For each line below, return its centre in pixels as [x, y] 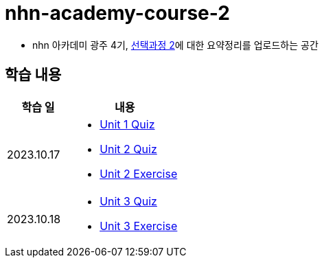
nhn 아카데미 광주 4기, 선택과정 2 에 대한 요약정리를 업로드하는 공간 [175, 45]
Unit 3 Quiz [128, 201]
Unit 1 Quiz [127, 124]
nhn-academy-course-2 [117, 13]
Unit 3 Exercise [139, 226]
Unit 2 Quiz [128, 149]
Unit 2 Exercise [139, 173]
